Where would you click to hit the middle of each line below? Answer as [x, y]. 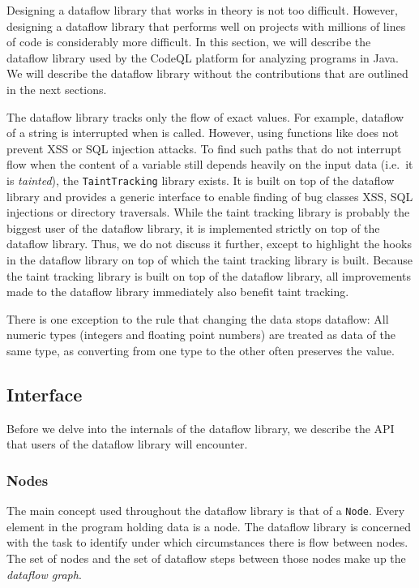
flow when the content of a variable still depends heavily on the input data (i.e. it [210, 164]
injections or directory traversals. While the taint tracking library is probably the [208, 212]
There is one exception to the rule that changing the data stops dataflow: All [198, 318]
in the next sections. [57, 89]
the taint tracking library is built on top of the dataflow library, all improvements [209, 275]
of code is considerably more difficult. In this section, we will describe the [189, 42]
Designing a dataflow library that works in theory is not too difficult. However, [202, 10]
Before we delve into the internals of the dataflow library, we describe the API [201, 428]
